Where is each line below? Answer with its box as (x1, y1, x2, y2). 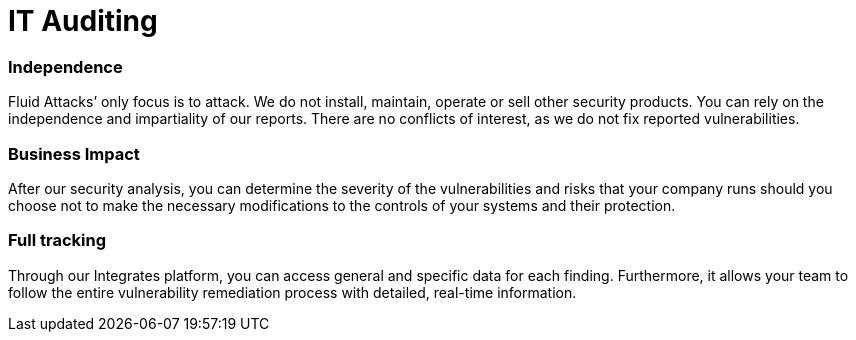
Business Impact (8, 143, 140, 164)
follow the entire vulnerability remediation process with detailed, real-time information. (8, 283, 577, 301)
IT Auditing (8, 4, 158, 38)
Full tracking (8, 230, 106, 251)
